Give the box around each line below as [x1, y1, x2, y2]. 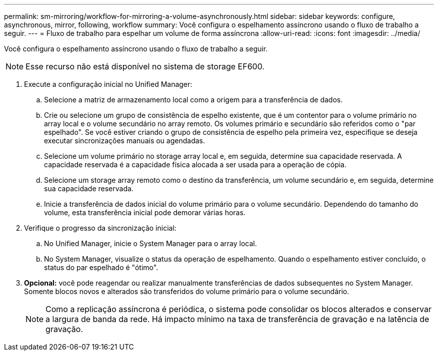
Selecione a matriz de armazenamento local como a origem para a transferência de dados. [44, 95, 343, 104]
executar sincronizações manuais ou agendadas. [44, 136, 205, 145]
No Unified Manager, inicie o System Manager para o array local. [44, 239, 257, 248]
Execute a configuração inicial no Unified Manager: [24, 80, 192, 88]
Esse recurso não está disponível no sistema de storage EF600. [25, 61, 264, 71]
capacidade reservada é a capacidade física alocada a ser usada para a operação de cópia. [44, 160, 347, 169]
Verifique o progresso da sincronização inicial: [24, 224, 176, 232]
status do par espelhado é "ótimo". [44, 263, 158, 272]
